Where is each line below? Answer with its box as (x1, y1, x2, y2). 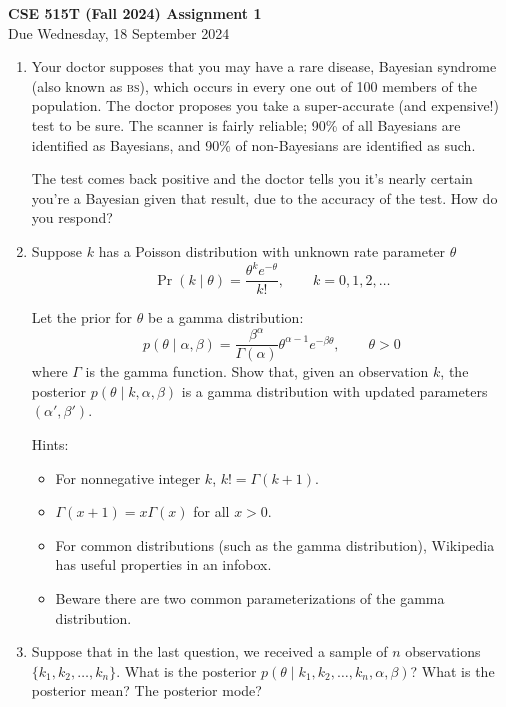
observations (405, 641, 481, 662)
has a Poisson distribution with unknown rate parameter (98, 240, 446, 261)
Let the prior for (31, 307, 133, 328)
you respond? (31, 207, 113, 228)
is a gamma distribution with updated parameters (181, 380, 488, 401)
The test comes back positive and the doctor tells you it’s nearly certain (31, 168, 473, 189)
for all (193, 501, 230, 522)
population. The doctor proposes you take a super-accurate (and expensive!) (31, 95, 499, 116)
